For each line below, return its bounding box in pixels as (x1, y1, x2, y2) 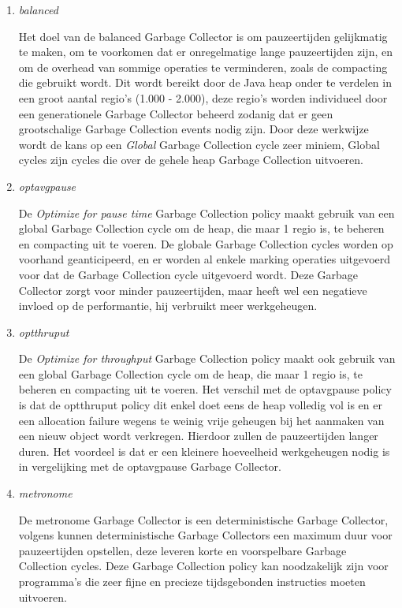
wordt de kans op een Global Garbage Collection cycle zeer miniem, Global (18, 136, 380, 152)
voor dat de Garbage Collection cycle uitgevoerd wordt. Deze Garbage (18, 266, 359, 282)
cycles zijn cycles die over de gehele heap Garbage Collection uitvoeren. (18, 151, 363, 168)
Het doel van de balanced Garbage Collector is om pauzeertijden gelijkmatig (18, 28, 388, 44)
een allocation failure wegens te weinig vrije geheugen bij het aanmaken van (18, 412, 385, 428)
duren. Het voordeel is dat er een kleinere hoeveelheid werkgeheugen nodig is (18, 442, 390, 459)
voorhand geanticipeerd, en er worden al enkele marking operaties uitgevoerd (18, 251, 391, 267)
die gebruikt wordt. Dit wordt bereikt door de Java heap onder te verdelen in (18, 74, 392, 91)
